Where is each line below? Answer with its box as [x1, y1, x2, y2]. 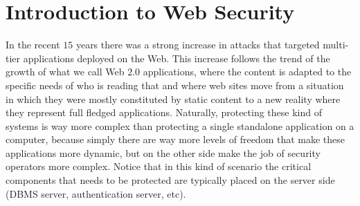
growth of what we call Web [6, 64, 125, 79]
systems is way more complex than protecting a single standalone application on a [6, 118, 354, 133]
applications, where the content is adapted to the [143, 64, 352, 79]
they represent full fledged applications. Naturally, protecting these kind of [6, 105, 323, 120]
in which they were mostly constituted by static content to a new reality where [6, 91, 341, 106]
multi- [323, 37, 349, 52]
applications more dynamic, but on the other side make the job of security [6, 145, 321, 160]
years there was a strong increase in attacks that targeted [75, 37, 320, 52]
